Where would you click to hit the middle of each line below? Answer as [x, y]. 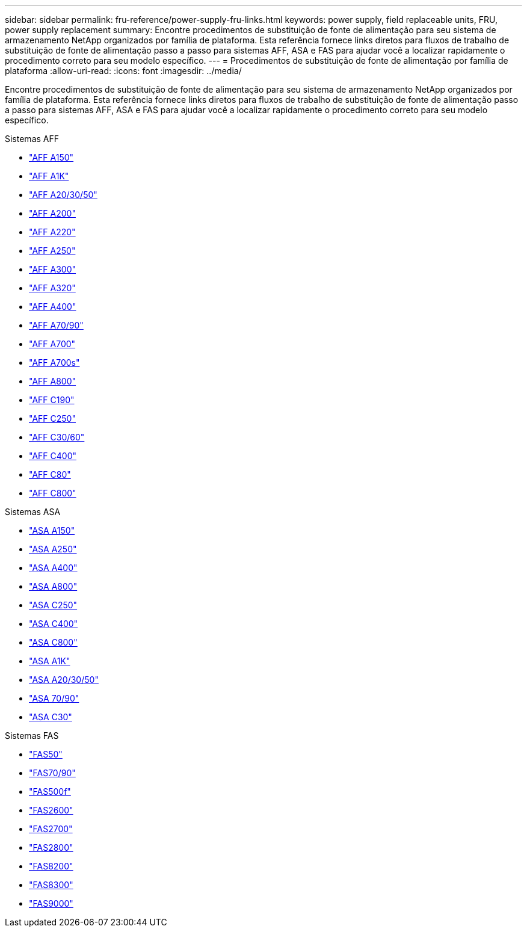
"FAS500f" [50, 792]
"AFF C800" [53, 493]
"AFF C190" [52, 400]
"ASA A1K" [50, 661]
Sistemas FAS [32, 736]
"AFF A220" [52, 232]
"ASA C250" [53, 605]
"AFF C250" [52, 418]
